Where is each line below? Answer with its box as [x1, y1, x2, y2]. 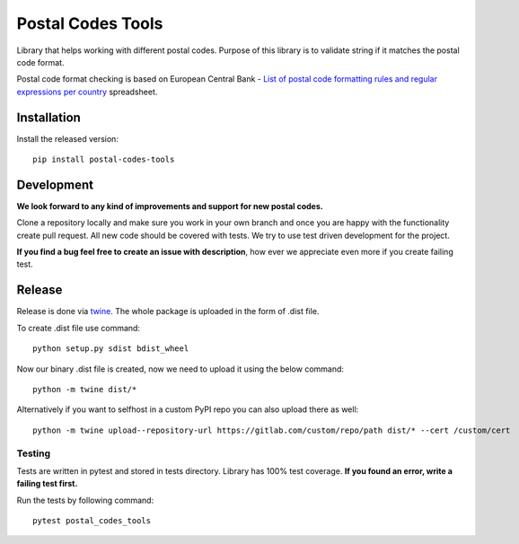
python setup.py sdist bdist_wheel [32, 344, 189, 354]
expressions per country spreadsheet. [16, 86, 158, 97]
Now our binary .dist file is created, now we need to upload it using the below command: [16, 364, 345, 374]
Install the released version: [16, 133, 119, 144]
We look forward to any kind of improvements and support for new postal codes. [16, 200, 323, 211]
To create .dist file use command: [16, 322, 141, 333]
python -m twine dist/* [32, 384, 137, 394]
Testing [16, 447, 51, 460]
